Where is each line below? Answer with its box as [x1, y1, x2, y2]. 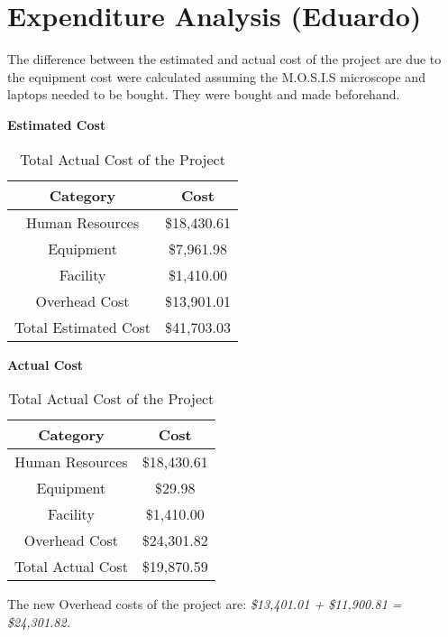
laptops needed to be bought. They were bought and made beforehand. [7, 85, 400, 104]
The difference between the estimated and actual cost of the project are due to [7, 50, 442, 69]
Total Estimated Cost [14, 316, 151, 337]
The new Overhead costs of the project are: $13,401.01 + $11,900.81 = [7, 595, 402, 614]
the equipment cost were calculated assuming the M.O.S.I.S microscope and [7, 67, 425, 86]
